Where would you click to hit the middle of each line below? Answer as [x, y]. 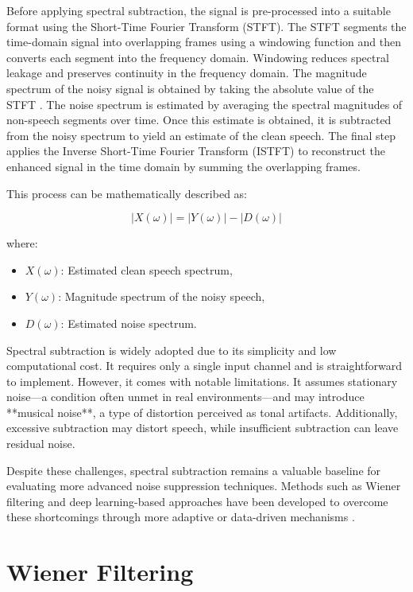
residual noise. [41, 444]
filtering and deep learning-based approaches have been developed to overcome [197, 501]
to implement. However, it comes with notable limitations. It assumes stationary [202, 381]
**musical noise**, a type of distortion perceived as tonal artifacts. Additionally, [202, 412]
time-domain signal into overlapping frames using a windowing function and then [204, 42]
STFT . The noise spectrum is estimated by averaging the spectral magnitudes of [205, 104]
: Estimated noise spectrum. [129, 323]
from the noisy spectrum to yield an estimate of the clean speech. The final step [201, 135]
